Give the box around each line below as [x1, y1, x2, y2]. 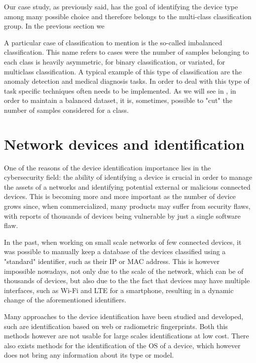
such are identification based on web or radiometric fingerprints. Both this [4, 321, 228, 331]
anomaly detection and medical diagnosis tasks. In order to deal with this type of [4, 76, 250, 86]
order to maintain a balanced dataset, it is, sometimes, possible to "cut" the [4, 95, 232, 105]
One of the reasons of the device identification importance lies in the [4, 162, 211, 172]
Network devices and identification [4, 133, 245, 154]
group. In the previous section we [4, 21, 105, 31]
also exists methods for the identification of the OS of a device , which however [4, 340, 241, 350]
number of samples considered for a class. [4, 104, 129, 115]
